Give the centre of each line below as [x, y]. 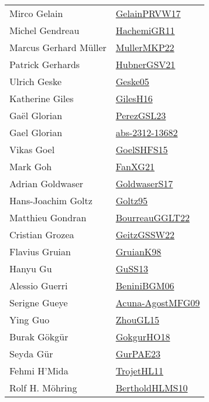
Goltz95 [132, 200]
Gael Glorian [36, 132]
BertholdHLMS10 [152, 388]
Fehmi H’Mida [39, 371]
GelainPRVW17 [148, 13]
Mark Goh [31, 166]
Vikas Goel [32, 149]
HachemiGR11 [145, 30]
